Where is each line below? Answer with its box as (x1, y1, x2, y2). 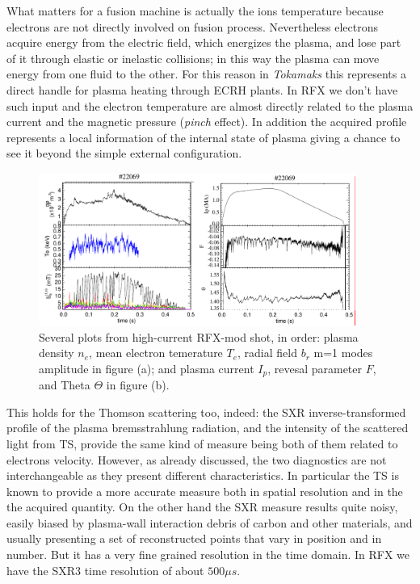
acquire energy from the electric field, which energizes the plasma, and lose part (6, 34, 401, 51)
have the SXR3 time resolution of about (6, 561, 204, 578)
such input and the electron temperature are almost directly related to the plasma (6, 97, 414, 114)
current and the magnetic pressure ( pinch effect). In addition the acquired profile (6, 113, 407, 130)
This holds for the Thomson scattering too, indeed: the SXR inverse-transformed (6, 403, 406, 420)
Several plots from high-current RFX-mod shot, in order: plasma (39, 328, 359, 345)
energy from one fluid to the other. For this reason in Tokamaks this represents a (6, 65, 406, 82)
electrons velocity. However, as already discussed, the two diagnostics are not (6, 451, 387, 468)
